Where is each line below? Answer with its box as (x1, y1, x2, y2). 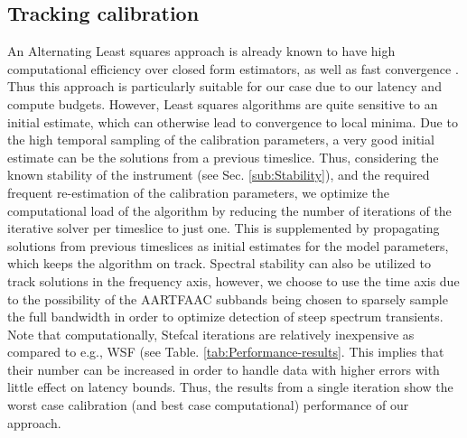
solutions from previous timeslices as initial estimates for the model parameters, (7, 236, 449, 255)
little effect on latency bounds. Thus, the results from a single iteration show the (7, 377, 453, 396)
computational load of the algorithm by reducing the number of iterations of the (7, 200, 452, 219)
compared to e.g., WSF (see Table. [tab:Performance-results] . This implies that (7, 342, 444, 361)
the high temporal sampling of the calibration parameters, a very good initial (7, 130, 434, 149)
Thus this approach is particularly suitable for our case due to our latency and (7, 77, 442, 96)
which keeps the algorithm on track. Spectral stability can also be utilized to (7, 254, 431, 273)
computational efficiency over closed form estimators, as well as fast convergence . (7, 59, 459, 78)
